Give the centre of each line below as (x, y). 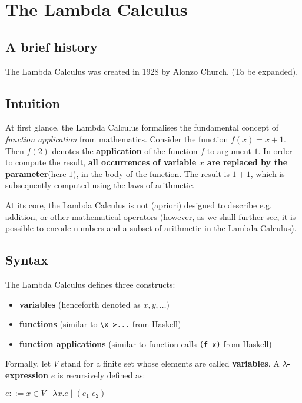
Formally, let (28, 363)
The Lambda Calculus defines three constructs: (90, 284)
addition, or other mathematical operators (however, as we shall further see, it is (151, 216)
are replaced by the (247, 162)
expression (27, 375)
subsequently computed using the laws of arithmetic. (100, 185)
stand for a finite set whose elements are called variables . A (170, 363)
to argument (229, 150)
